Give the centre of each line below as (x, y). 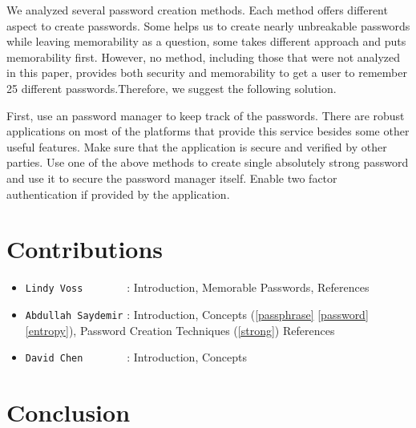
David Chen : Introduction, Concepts (136, 357)
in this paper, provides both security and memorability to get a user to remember (207, 73)
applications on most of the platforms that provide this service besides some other (208, 131)
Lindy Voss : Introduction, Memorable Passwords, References (197, 287)
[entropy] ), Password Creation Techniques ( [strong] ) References (180, 330)
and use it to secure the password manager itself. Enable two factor (172, 178)
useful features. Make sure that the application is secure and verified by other (197, 146)
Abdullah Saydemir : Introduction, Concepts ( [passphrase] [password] (197, 314)
